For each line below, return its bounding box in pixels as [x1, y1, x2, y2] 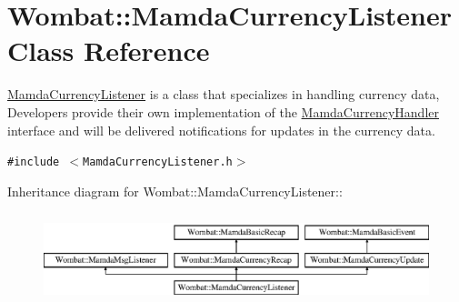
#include [7, 156, 60, 169]
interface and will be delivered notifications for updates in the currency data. [7, 120, 435, 139]
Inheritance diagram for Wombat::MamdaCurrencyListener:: [7, 181, 343, 200]
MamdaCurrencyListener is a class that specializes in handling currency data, [7, 85, 440, 104]
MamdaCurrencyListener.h [83, 156, 233, 169]
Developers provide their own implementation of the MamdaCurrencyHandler [7, 102, 439, 121]
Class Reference [7, 32, 210, 69]
